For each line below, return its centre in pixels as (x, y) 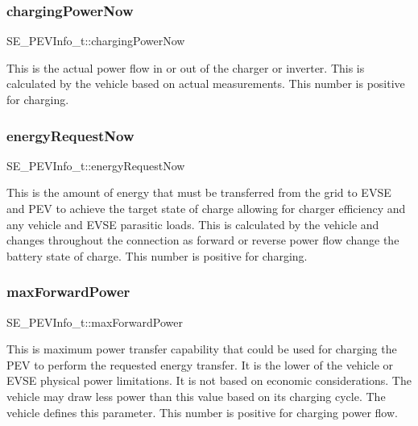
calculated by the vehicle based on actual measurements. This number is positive (206, 84)
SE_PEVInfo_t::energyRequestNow (96, 165)
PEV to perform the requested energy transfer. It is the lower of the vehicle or (200, 364)
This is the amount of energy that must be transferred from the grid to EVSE (199, 192)
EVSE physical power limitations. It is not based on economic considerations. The (209, 380)
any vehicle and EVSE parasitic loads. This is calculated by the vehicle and (193, 224)
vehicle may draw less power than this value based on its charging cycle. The (196, 396)
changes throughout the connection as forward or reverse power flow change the (203, 240)
